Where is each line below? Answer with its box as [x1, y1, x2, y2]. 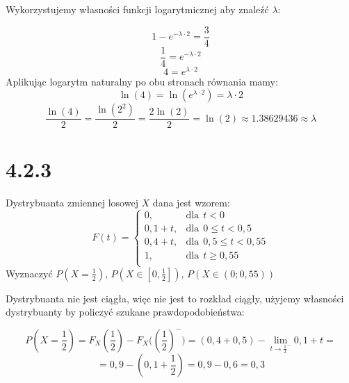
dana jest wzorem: [152, 195, 230, 209]
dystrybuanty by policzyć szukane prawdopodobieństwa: [6, 304, 245, 319]
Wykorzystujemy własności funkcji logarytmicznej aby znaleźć [6, 2, 269, 16]
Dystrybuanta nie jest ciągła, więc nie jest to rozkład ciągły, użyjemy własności [6, 291, 344, 305]
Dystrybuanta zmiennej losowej [6, 195, 138, 209]
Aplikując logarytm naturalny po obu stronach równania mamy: [6, 74, 278, 88]
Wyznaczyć [6, 266, 53, 280]
